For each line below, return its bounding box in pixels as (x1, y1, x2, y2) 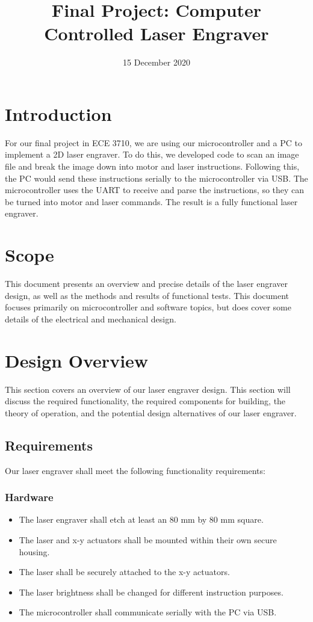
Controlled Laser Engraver (44, 21, 269, 46)
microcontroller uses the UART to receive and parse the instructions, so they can (5, 183, 305, 196)
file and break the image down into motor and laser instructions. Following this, (5, 160, 300, 173)
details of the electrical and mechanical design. (5, 312, 176, 325)
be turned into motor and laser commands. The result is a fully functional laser (5, 195, 298, 208)
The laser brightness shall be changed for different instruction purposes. (19, 585, 284, 598)
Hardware (5, 490, 54, 505)
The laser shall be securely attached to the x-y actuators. (19, 565, 230, 578)
